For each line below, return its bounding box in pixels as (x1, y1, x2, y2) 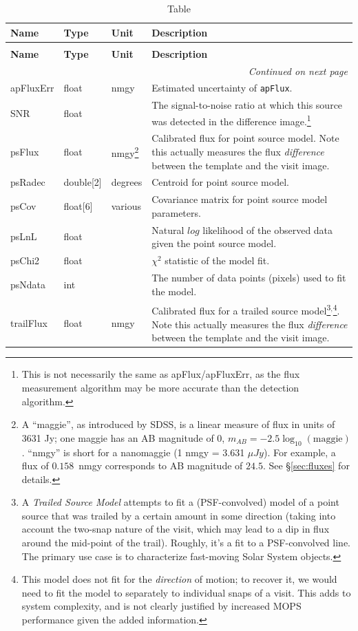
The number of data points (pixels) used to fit (151, 270, 346, 284)
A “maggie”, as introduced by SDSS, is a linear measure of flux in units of (21, 417, 335, 431)
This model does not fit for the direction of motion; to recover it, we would (21, 572, 337, 586)
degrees (111, 175, 143, 189)
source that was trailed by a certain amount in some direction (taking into (21, 508, 336, 522)
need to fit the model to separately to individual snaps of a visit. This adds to (21, 585, 351, 599)
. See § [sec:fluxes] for (262, 458, 350, 473)
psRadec (10, 175, 45, 189)
